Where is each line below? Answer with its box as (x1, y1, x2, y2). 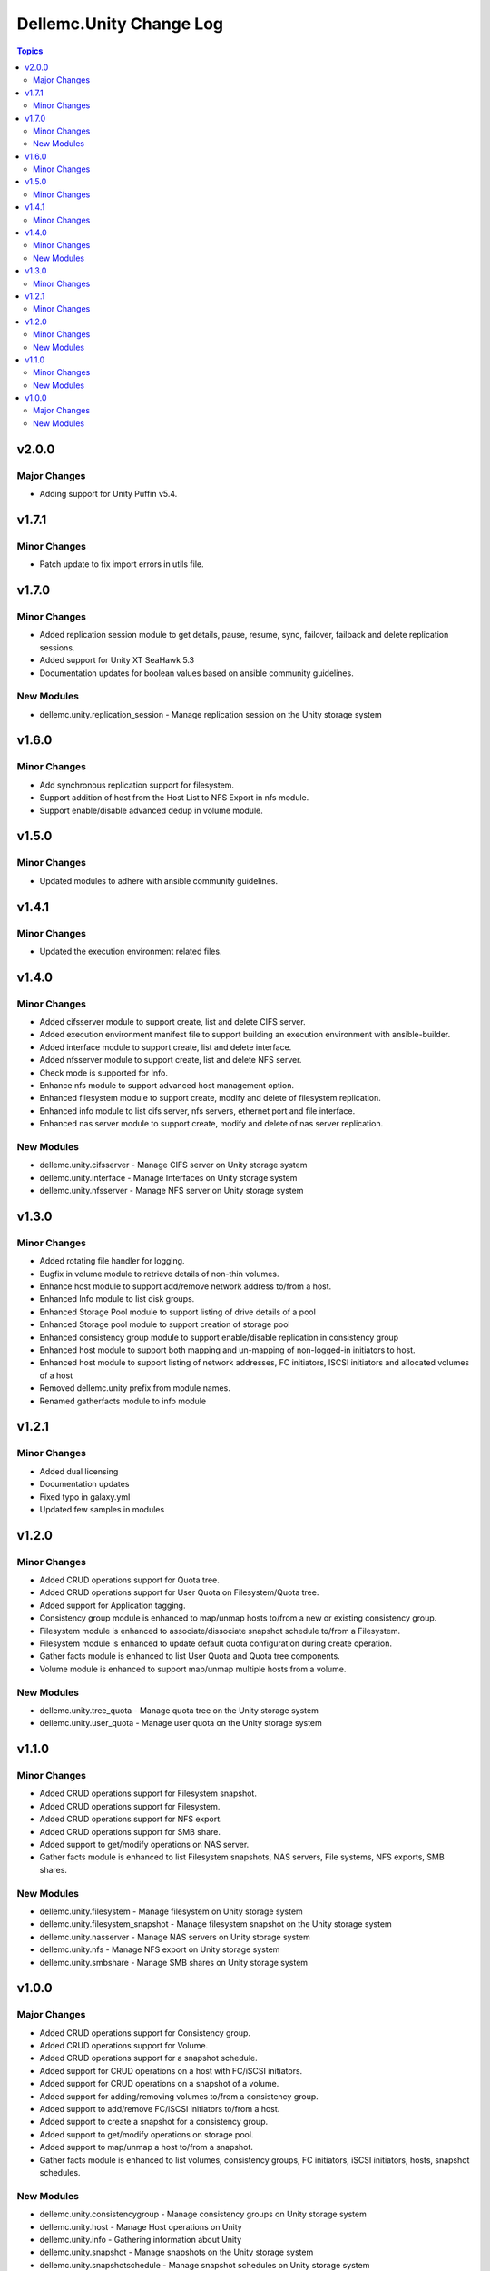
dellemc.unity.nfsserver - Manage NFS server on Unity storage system (39, 1185, 304, 1196)
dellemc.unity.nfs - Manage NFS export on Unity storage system (39, 1944, 280, 1955)
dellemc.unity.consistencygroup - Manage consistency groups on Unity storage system (39, 2208, 367, 2220)
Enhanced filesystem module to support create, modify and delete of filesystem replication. (39, 1093, 381, 1104)
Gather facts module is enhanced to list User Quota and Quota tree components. (39, 1651, 340, 1661)
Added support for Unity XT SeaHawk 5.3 (39, 655, 195, 666)
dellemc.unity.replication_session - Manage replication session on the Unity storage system (39, 709, 382, 719)
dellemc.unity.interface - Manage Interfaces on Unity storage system (39, 1172, 298, 1183)
